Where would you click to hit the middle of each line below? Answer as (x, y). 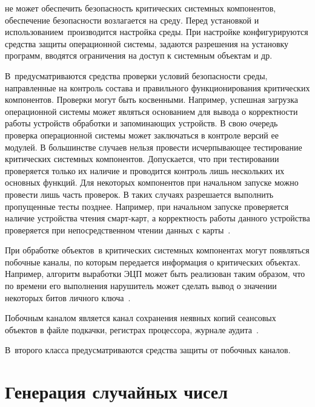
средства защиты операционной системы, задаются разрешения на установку (147, 43)
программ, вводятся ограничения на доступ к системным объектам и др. (139, 55)
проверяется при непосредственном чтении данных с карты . (118, 230)
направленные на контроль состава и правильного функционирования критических (157, 87)
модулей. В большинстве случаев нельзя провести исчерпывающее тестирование (154, 147)
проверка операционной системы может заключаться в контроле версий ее (142, 135)
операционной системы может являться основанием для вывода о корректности (151, 111)
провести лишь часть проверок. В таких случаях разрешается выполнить (139, 194)
